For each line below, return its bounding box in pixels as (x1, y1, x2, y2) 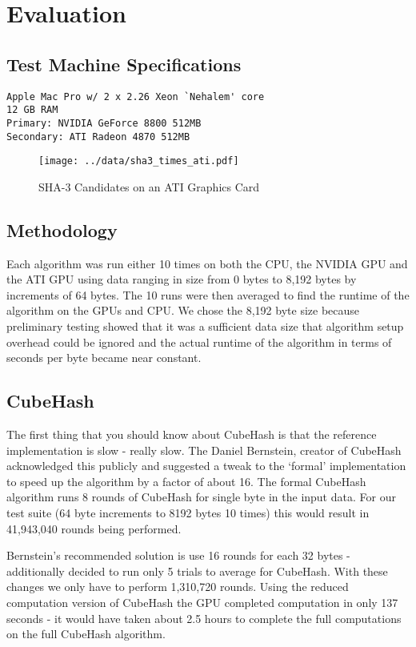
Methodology (6, 217, 118, 242)
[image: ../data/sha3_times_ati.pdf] (38, 155, 239, 167)
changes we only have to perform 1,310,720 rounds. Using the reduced (6, 578, 349, 595)
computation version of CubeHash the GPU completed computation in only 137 (6, 593, 398, 610)
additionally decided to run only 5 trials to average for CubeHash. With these (6, 562, 388, 579)
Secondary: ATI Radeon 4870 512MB (6, 131, 190, 143)
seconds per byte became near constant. (6, 349, 202, 366)
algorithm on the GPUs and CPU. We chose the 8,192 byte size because (6, 302, 360, 319)
